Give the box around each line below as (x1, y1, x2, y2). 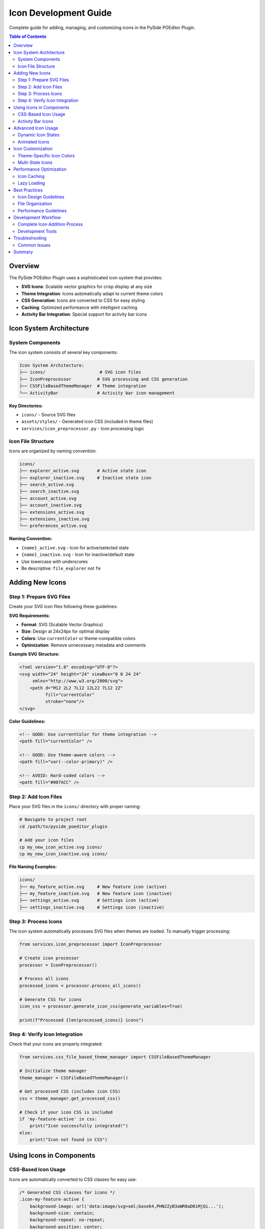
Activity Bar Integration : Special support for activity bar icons (21, 311, 147, 317)
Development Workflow (13, 214, 61, 221)
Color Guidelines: (9, 718, 46, 724)
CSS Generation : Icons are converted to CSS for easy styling (21, 297, 145, 303)
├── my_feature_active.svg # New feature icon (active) (19, 884, 167, 889)
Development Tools (18, 228, 57, 234)
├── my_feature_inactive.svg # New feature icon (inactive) (19, 890, 172, 896)
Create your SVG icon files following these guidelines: (9, 604, 118, 610)
